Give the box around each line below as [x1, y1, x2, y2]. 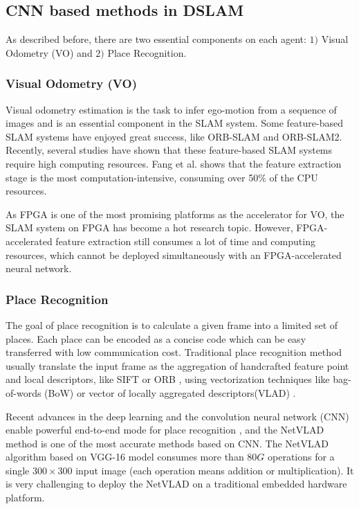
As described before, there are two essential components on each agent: [6, 32, 306, 46]
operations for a [268, 449, 335, 464]
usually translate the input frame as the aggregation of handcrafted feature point [6, 358, 349, 373]
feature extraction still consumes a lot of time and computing [55, 233, 315, 248]
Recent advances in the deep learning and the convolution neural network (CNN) [6, 409, 349, 423]
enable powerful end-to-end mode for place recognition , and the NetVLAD [6, 422, 324, 437]
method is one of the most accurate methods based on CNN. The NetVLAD [6, 436, 329, 450]
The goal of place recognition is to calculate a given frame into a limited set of [6, 317, 338, 332]
